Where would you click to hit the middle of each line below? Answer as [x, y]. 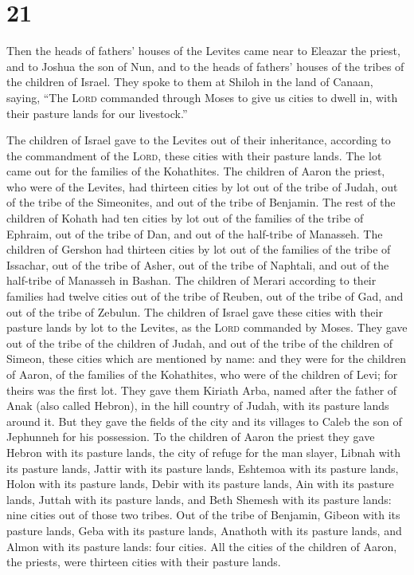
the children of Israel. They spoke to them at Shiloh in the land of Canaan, [190, 82]
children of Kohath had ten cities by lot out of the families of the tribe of [185, 218]
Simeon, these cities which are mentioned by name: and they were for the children [206, 358]
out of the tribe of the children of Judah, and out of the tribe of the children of [199, 343]
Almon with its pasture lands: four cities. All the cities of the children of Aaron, [202, 546]
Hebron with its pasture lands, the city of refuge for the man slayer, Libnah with [203, 452]
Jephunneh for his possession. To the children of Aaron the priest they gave [191, 437]
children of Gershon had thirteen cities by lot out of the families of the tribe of [199, 249]
